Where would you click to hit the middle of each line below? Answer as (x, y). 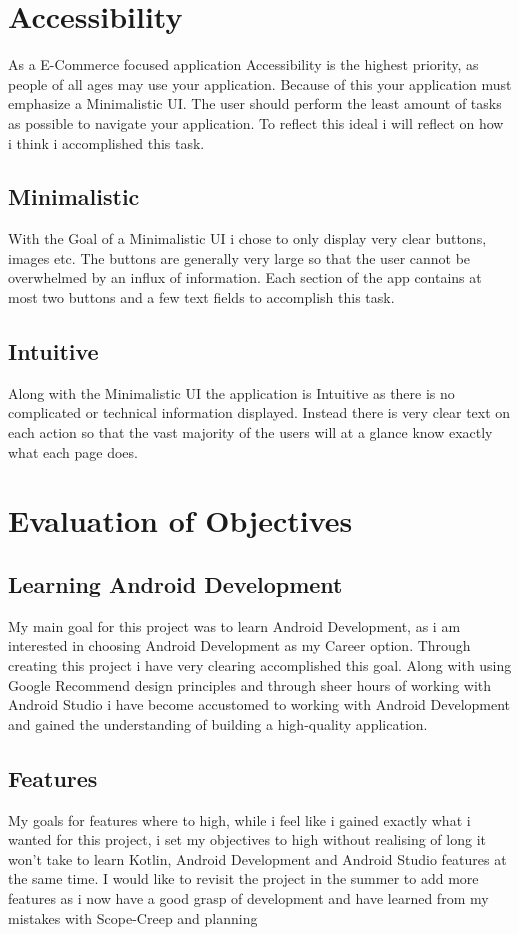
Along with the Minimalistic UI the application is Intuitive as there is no (231, 392)
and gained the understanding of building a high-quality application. (218, 723)
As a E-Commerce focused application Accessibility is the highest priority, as (243, 64)
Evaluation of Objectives (180, 520)
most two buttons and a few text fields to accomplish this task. (201, 297)
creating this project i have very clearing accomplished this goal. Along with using (260, 665)
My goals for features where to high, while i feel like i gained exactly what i (239, 819)
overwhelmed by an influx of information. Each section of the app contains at (245, 277)
